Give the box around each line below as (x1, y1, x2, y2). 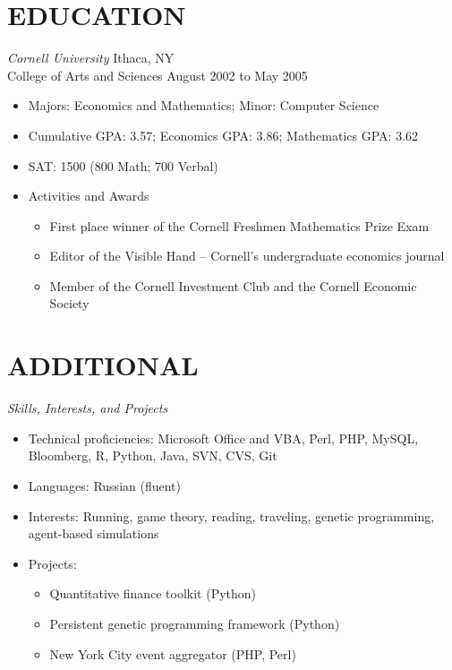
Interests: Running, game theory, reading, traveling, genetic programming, (28, 506, 435, 525)
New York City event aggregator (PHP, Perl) (49, 644, 296, 663)
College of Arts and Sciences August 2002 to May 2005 (7, 65, 308, 84)
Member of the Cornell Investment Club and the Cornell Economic (49, 276, 417, 295)
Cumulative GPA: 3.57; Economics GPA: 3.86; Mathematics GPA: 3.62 (28, 125, 419, 144)
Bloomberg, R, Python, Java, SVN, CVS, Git (28, 446, 277, 465)
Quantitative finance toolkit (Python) (49, 584, 257, 603)
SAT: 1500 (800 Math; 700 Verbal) (28, 156, 218, 175)
